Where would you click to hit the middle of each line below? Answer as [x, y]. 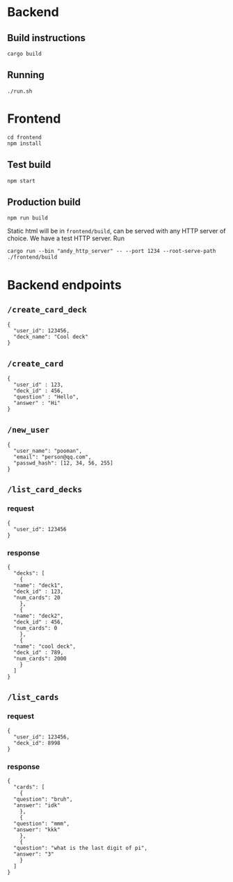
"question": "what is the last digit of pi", [81, 848]
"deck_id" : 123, [39, 591]
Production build [44, 202]
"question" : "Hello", [46, 397]
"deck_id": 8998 [37, 743]
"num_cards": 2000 [40, 658]
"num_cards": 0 [35, 628]
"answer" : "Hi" [37, 403]
